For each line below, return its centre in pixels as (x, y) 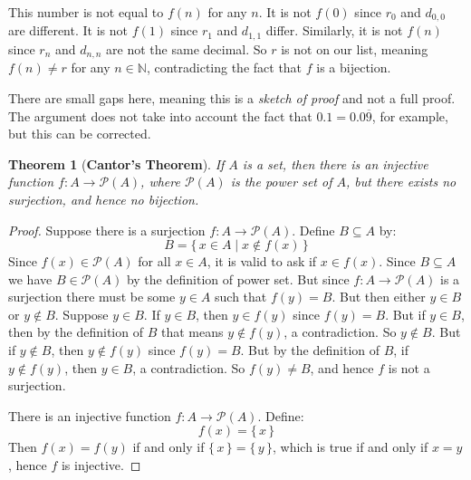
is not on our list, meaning (355, 48)
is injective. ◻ (101, 465)
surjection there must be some (92, 297)
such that (241, 297)
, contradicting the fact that (224, 67)
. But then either (379, 297)
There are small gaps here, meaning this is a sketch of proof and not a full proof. (232, 97)
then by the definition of (76, 332)
